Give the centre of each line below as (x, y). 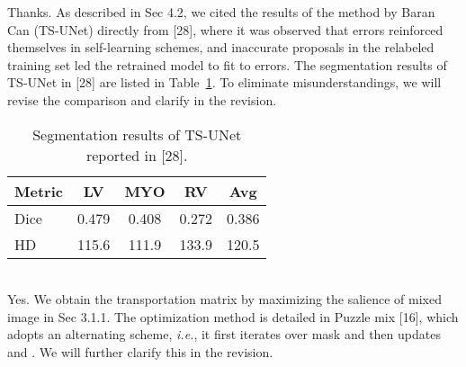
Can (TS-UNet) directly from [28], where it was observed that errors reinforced (225, 29)
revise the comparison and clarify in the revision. (142, 99)
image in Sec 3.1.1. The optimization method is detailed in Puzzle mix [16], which (233, 316)
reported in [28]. (137, 155)
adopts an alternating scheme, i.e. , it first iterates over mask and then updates (224, 334)
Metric (39, 191)
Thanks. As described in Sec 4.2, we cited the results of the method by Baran (221, 12)
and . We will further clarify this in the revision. (140, 351)
